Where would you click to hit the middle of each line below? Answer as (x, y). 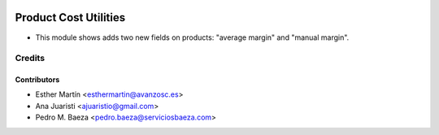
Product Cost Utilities (70, 17)
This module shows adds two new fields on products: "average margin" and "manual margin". (192, 37)
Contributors (37, 80)
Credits (30, 59)
